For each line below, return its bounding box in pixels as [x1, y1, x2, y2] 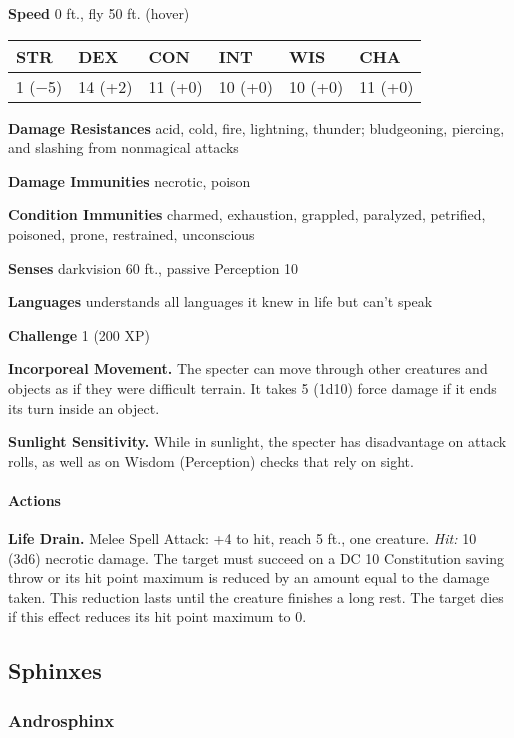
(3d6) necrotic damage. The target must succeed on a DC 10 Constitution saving [8, 547, 504, 568]
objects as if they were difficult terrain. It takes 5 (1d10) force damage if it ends [8, 377, 497, 398]
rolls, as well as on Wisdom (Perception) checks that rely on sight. [8, 450, 414, 471]
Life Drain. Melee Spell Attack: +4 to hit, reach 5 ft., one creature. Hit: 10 [8, 528, 477, 549]
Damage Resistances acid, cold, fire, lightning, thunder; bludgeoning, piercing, [8, 117, 505, 138]
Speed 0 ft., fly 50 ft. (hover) [8, 3, 190, 23]
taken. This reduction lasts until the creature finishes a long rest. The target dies [8, 586, 504, 607]
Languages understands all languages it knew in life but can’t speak [8, 291, 433, 312]
